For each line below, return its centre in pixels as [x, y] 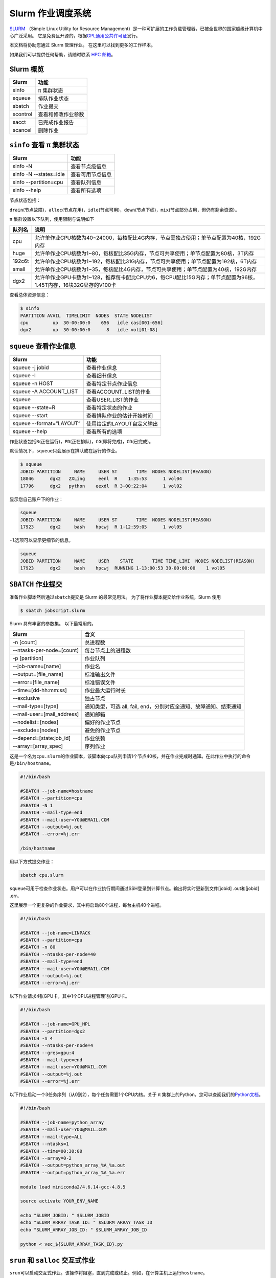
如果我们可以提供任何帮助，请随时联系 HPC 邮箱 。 [63, 54]
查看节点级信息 [89, 167]
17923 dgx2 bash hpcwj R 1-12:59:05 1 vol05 [101, 527]
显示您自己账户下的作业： [36, 499]
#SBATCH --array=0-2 [46, 1158]
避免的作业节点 [103, 730]
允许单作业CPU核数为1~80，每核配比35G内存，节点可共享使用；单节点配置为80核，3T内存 [144, 254]
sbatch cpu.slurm [42, 875]
